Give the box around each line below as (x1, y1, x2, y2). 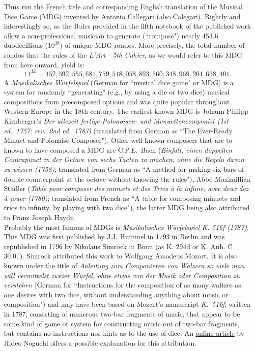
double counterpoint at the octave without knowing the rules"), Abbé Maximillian (4, 173, 251, 184)
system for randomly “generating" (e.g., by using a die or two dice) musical (4, 87, 230, 97)
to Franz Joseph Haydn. (4, 212, 76, 222)
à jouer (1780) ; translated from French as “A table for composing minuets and (4, 192, 241, 203)
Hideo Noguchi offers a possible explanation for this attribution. (4, 337, 197, 348)
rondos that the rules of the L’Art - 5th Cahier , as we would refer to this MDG (4, 49, 243, 60)
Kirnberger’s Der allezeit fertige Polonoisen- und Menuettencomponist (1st (4, 116, 229, 126)
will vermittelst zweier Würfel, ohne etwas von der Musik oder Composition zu (4, 270, 240, 280)
